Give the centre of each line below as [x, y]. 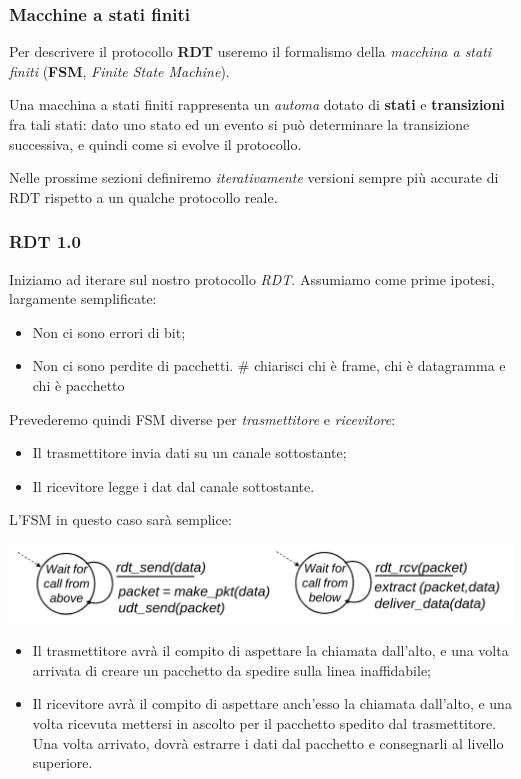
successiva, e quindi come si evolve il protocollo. [155, 143]
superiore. [62, 762]
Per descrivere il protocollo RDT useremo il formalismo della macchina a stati [250, 51]
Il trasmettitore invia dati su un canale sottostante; [189, 452]
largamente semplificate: [83, 298]
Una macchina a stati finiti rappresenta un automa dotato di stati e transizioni [257, 104]
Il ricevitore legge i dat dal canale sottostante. [173, 485]
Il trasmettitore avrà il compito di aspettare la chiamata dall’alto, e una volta [270, 650]
